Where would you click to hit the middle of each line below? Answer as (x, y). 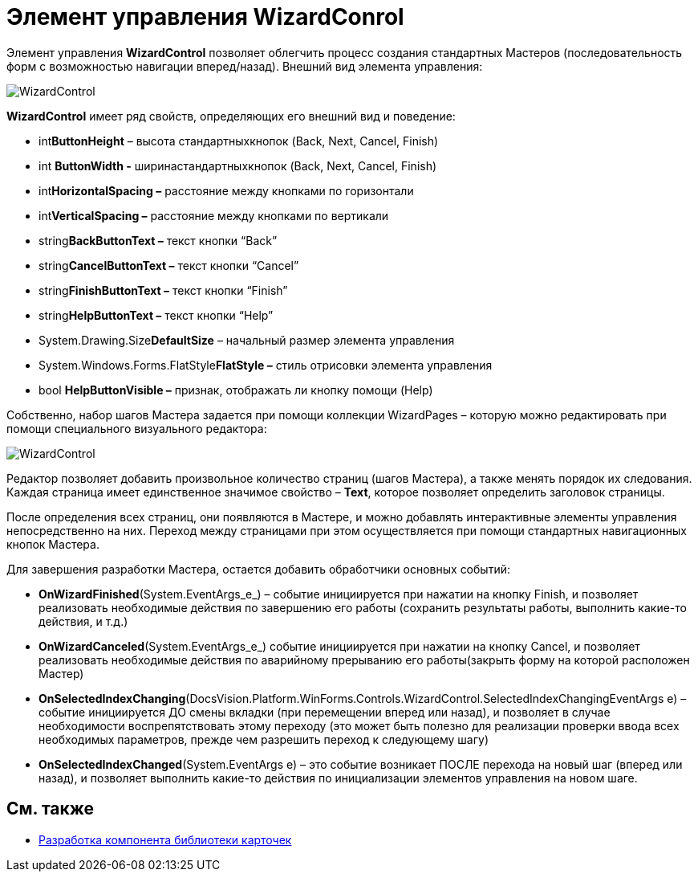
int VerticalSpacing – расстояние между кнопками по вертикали (214, 215)
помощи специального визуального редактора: (137, 428)
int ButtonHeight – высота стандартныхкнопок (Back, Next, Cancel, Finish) (239, 141)
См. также (51, 809)
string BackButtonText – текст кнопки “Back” (158, 240)
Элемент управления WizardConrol (205, 17)
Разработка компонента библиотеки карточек (165, 839)
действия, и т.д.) (83, 621)
